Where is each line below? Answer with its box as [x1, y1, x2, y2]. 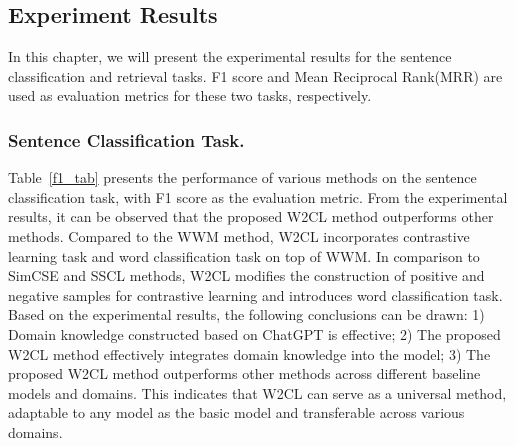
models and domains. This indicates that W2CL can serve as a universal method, [8, 382, 507, 403]
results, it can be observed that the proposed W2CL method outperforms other [8, 206, 494, 227]
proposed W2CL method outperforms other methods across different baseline [8, 363, 481, 384]
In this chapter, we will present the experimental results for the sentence [8, 46, 452, 67]
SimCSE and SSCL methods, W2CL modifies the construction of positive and [8, 265, 485, 286]
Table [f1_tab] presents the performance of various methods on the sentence [8, 167, 477, 188]
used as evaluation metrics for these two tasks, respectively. [8, 85, 372, 106]
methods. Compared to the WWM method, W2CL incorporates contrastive [8, 225, 470, 246]
